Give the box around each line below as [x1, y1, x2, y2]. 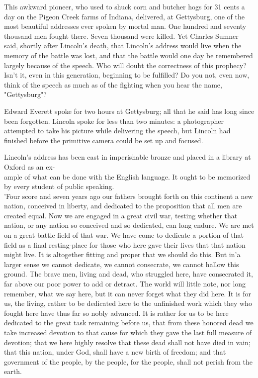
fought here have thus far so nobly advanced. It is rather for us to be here [4, 307, 229, 318]
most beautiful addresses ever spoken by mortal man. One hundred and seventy [4, 21, 247, 31]
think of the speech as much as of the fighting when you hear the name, [4, 79, 222, 90]
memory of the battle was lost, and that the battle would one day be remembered [4, 50, 253, 60]
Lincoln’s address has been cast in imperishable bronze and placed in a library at [4, 152, 251, 162]
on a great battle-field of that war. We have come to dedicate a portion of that [4, 230, 244, 240]
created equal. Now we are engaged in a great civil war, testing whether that [4, 210, 238, 220]
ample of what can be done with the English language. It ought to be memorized [4, 171, 251, 182]
